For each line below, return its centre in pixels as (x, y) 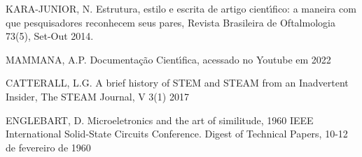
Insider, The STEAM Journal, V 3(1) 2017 (97, 96)
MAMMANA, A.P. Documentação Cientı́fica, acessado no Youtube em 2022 (168, 59)
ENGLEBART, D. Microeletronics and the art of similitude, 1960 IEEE (160, 120)
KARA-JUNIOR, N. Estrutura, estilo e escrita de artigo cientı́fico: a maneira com (181, 8)
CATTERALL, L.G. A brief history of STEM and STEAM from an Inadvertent (177, 83)
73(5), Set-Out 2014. (50, 36)
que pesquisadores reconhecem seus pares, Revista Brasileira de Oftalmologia (170, 22)
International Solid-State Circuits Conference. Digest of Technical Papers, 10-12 (177, 134)
